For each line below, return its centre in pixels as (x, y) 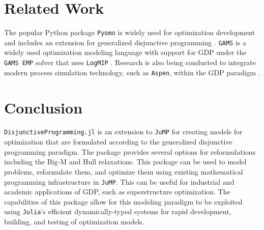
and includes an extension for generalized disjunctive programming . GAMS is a (125, 42)
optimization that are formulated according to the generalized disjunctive (118, 142)
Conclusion (43, 107)
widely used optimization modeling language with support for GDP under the (125, 52)
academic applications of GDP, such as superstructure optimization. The (117, 192)
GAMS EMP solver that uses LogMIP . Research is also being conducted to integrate (130, 62)
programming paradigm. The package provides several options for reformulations (130, 151)
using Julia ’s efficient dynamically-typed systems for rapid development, (118, 211)
